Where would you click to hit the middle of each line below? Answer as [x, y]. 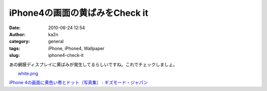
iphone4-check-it [66, 55]
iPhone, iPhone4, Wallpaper [76, 48]
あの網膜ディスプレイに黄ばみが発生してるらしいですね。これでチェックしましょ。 [93, 64]
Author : [17, 34]
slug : [14, 55]
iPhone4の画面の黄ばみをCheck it [79, 13]
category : [20, 42]
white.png [28, 73]
